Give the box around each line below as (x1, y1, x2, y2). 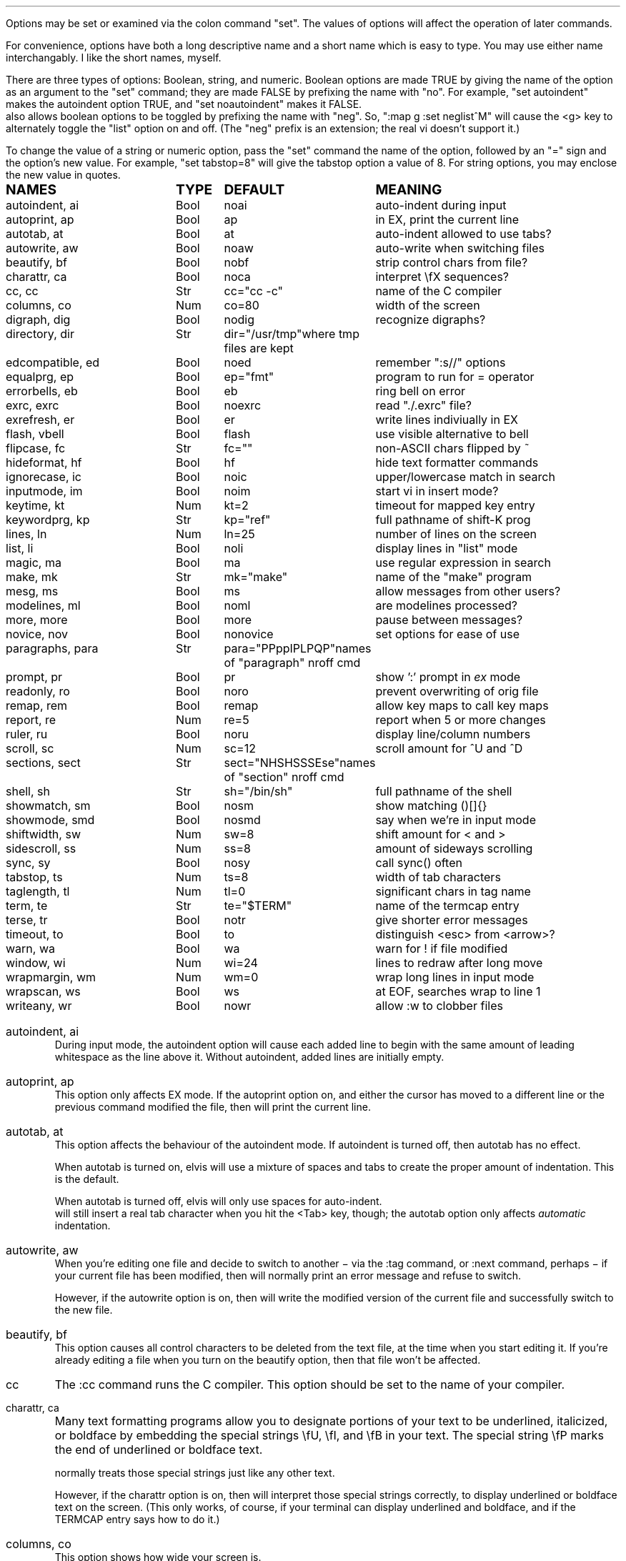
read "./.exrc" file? (375, 398, 472, 412)
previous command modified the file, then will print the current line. (54, 1101, 371, 1113)
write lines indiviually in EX (375, 412, 518, 427)
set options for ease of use (375, 627, 520, 641)
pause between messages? (375, 613, 523, 627)
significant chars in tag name (375, 884, 531, 898)
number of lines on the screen (375, 527, 537, 541)
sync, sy (6, 856, 51, 870)
